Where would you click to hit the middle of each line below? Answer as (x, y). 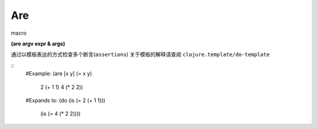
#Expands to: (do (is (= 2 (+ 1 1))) (65, 100)
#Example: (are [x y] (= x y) (59, 74)
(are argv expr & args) (38, 44)
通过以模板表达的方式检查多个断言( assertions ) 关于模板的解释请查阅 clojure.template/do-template (140, 54)
